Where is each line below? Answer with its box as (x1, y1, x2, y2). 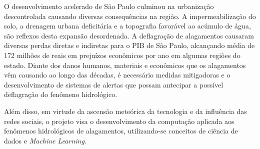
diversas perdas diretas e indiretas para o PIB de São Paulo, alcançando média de (4, 40, 255, 50)
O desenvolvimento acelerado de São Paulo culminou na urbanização (4, 1, 214, 11)
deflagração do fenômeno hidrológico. (4, 89, 117, 99)
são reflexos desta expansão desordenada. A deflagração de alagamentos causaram (4, 30, 254, 40)
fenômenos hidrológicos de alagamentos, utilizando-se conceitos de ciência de (4, 125, 238, 136)
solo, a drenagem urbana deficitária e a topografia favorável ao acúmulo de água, (4, 20, 251, 31)
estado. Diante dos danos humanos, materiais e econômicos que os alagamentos (4, 59, 246, 70)
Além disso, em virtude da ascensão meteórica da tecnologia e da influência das (4, 105, 247, 116)
